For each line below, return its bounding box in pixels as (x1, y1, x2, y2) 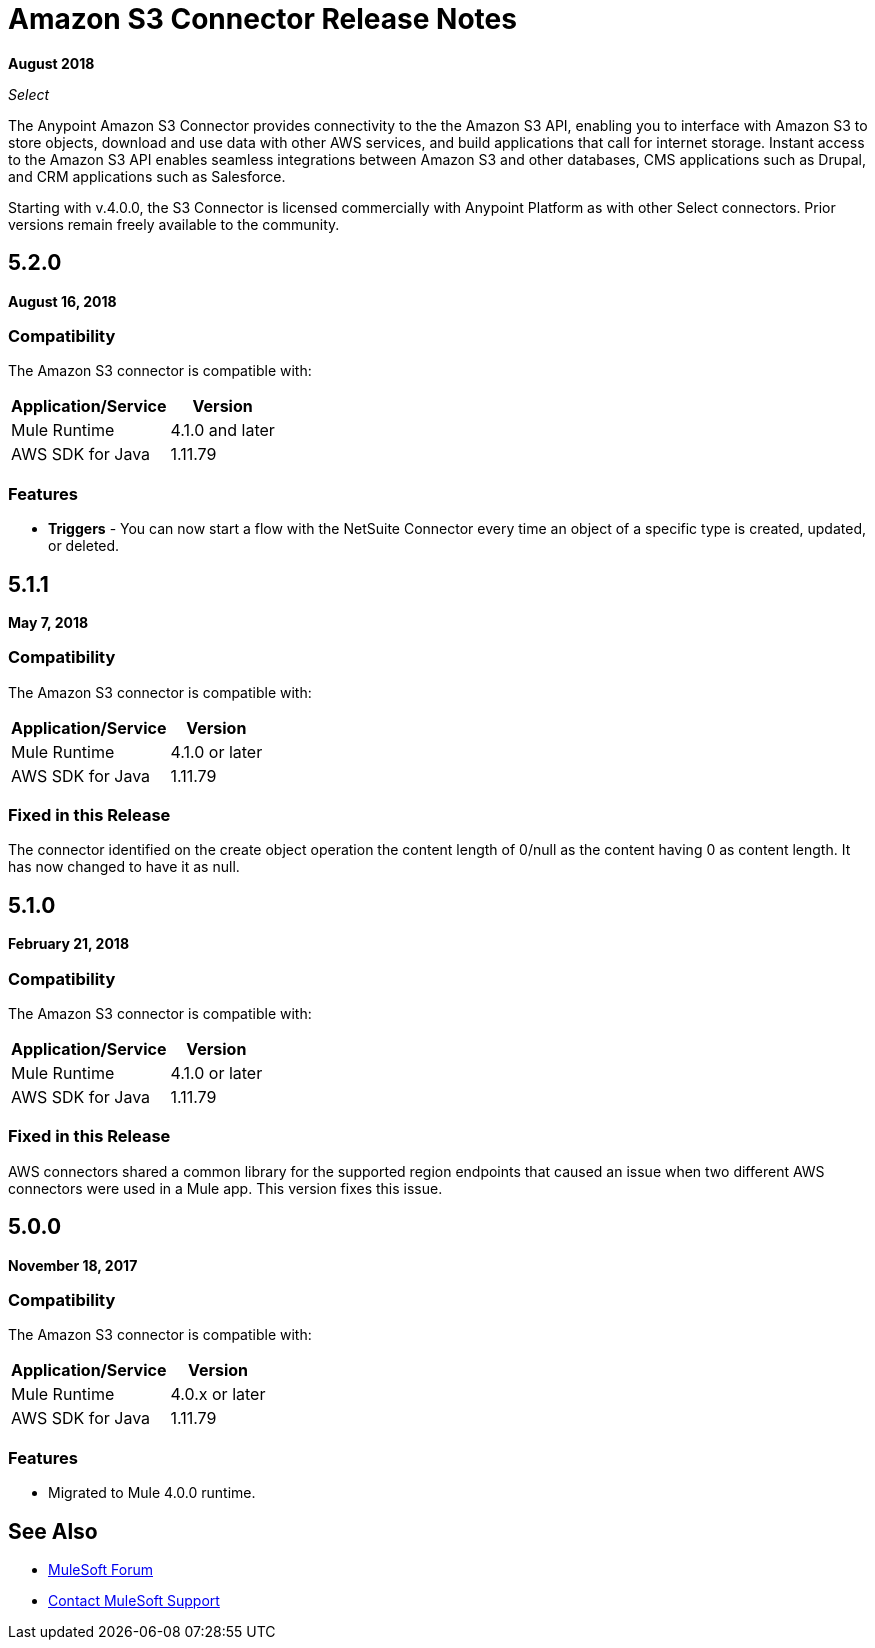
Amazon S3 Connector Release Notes (8, 2, 517, 36)
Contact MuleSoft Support (48, 1591, 220, 1609)
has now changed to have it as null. (8, 858, 240, 876)
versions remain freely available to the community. (8, 215, 340, 233)
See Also (8, 1518, 98, 1544)
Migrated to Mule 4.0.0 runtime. (48, 1484, 256, 1502)
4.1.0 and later (170, 420, 275, 441)
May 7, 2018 (8, 613, 89, 631)
